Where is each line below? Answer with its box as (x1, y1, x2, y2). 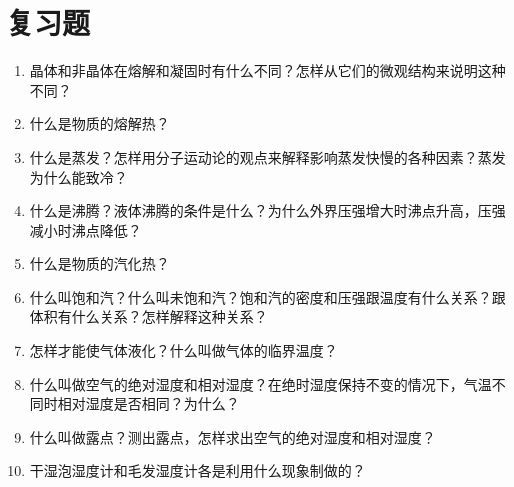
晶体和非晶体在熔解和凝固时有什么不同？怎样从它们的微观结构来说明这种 (29, 60, 506, 81)
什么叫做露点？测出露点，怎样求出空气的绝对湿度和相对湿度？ (29, 426, 436, 447)
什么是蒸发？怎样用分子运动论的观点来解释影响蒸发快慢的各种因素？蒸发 (29, 146, 506, 167)
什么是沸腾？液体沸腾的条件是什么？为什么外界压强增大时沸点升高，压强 (29, 200, 506, 221)
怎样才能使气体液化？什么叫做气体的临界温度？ (29, 340, 338, 361)
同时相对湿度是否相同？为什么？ (29, 393, 240, 414)
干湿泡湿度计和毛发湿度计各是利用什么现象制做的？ (29, 460, 366, 481)
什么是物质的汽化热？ (29, 253, 170, 274)
